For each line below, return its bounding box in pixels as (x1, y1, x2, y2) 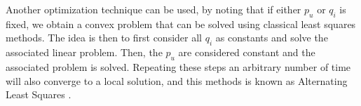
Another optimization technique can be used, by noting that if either (6, 2, 301, 16)
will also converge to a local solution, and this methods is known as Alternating (6, 73, 348, 88)
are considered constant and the (178, 45, 315, 60)
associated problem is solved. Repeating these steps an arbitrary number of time (6, 59, 351, 74)
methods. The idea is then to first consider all (6, 30, 202, 45)
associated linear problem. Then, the (6, 45, 163, 60)
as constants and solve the (215, 30, 328, 45)
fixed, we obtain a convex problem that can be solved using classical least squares (6, 16, 356, 31)
